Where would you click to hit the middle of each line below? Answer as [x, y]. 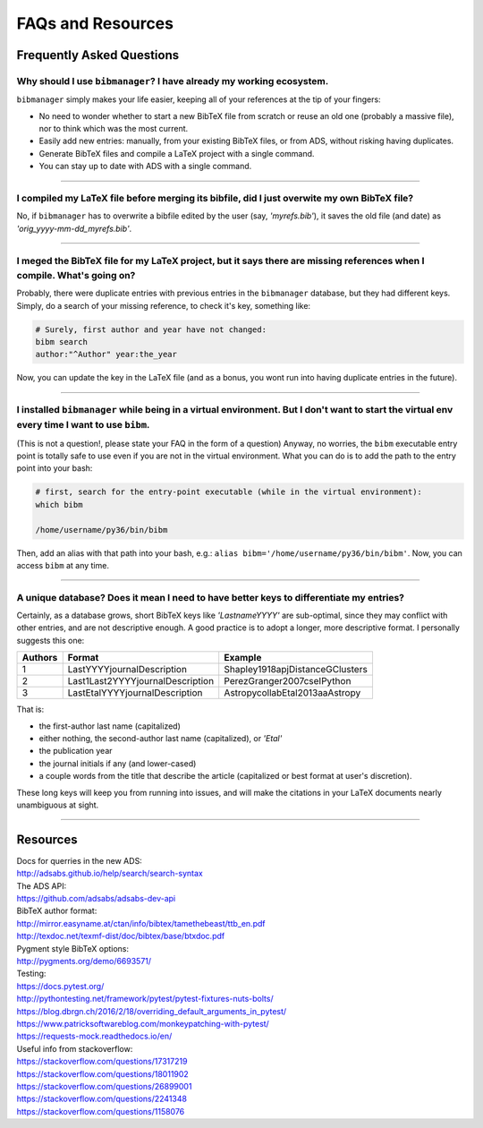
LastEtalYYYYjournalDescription [135, 693]
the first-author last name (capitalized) [110, 726]
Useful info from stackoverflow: [75, 1048]
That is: [30, 709]
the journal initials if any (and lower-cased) [118, 763]
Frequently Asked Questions [98, 55]
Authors [40, 658]
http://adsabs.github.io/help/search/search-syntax [110, 874]
